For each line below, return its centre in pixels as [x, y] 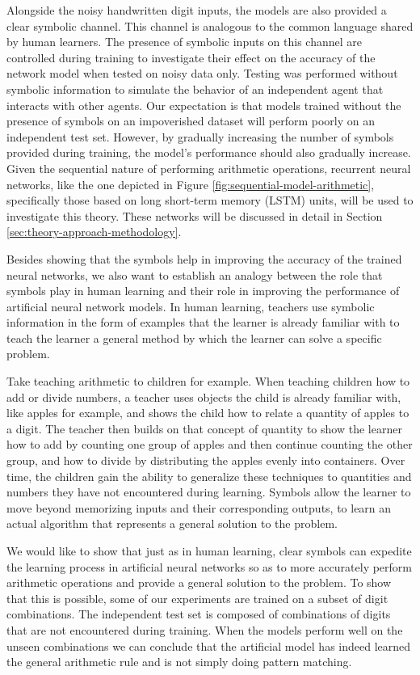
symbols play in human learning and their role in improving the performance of [203, 291]
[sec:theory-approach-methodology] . [94, 232]
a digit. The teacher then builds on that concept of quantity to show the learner [204, 428]
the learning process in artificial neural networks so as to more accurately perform [209, 566]
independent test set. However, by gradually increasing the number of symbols [200, 136]
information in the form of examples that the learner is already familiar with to [203, 322]
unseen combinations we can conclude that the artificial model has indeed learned [209, 645]
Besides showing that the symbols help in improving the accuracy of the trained [204, 258]
